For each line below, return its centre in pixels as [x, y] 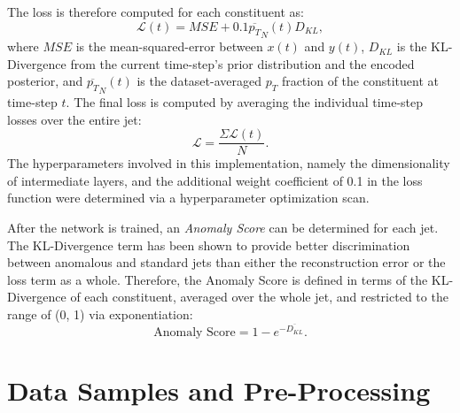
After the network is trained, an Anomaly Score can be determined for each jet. [223, 227]
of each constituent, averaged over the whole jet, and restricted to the [259, 297]
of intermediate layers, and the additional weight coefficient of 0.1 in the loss [215, 180]
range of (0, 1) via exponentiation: [100, 314]
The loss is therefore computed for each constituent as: [156, 11]
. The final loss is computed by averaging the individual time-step [245, 101]
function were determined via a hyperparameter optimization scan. [188, 198]
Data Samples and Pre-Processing [219, 390]
